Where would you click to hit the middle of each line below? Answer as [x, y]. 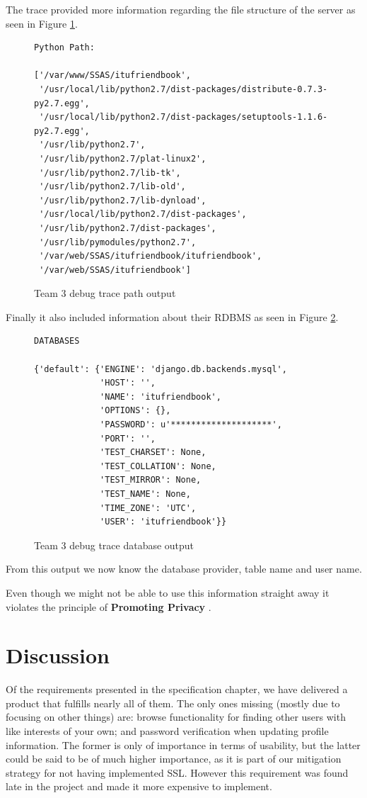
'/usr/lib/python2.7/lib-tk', [110, 173]
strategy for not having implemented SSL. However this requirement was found [177, 772]
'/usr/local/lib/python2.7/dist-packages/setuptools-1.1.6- [183, 117]
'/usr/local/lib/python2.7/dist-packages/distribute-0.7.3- [183, 89]
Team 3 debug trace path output [105, 293]
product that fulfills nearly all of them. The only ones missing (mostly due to [173, 703]
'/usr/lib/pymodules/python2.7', [118, 242]
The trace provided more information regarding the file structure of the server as [181, 9]
